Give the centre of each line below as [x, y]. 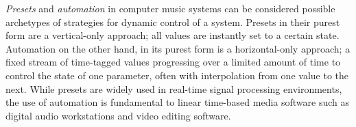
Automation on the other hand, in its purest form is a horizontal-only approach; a [178, 48]
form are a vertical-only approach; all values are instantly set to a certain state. [173, 35]
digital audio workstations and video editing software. [118, 115]
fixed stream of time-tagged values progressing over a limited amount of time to [173, 62]
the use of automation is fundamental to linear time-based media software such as [178, 102]
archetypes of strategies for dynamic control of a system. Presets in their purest [173, 22]
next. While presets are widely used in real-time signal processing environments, [174, 88]
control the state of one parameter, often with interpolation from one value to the [177, 75]
